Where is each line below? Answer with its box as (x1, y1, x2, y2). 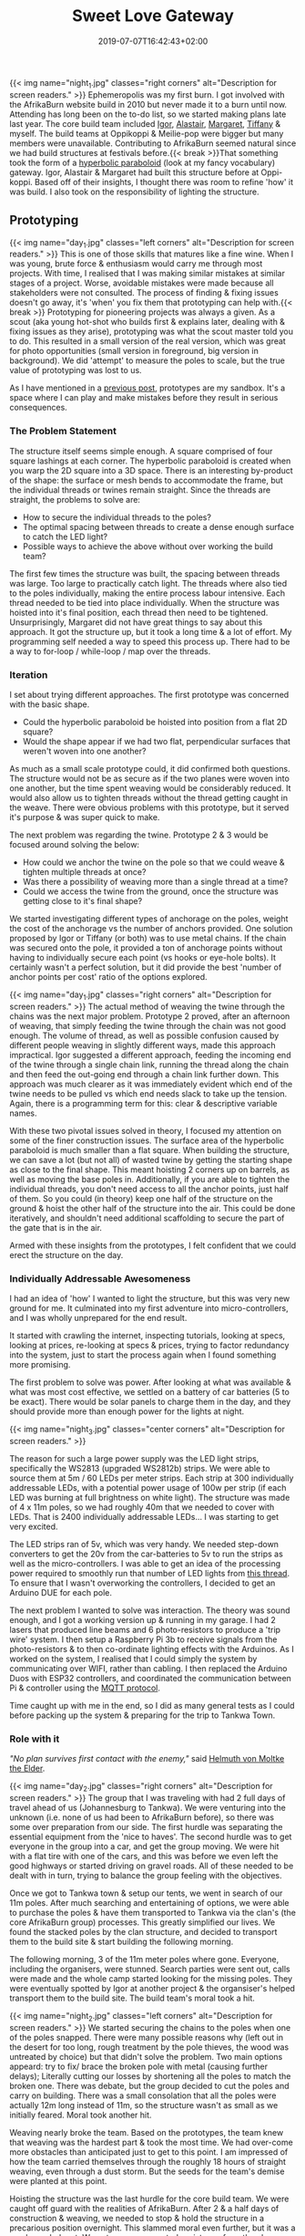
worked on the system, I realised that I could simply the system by (9, 1653, 258, 1664)
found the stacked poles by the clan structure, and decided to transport (9, 1926, 278, 1937)
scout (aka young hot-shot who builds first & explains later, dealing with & (9, 317, 285, 328)
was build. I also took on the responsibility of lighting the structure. (9, 186, 259, 197)
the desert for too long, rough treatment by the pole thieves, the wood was (9, 2041, 290, 2053)
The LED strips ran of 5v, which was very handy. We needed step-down (9, 1538, 280, 1549)
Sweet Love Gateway (71, 5, 234, 26)
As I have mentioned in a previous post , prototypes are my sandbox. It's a (9, 382, 286, 393)
